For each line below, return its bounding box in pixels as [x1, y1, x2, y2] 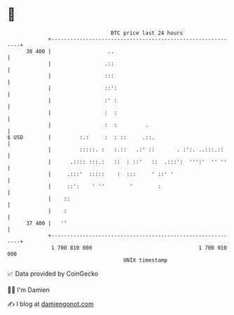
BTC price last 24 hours [111, 29, 184, 36]
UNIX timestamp [123, 256, 168, 264]
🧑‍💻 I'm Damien [7, 286, 50, 294]
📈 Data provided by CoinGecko [7, 269, 99, 278]
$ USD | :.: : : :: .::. [7, 133, 156, 141]
